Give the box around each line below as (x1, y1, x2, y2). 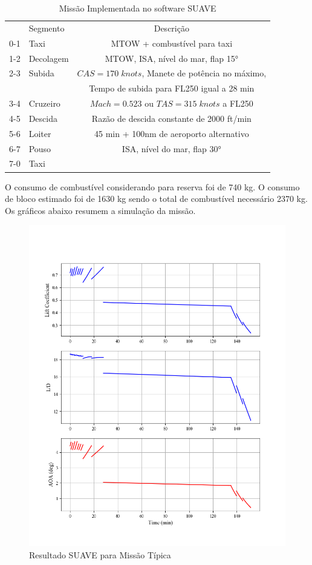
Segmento (28, 21, 65, 34)
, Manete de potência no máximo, (141, 67, 267, 79)
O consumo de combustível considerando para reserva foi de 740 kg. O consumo (5, 180, 300, 193)
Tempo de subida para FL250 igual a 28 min (89, 82, 255, 95)
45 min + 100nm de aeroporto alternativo (94, 127, 249, 139)
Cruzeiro (28, 97, 60, 110)
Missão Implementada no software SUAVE (59, 2, 216, 14)
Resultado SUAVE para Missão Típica (29, 548, 171, 561)
